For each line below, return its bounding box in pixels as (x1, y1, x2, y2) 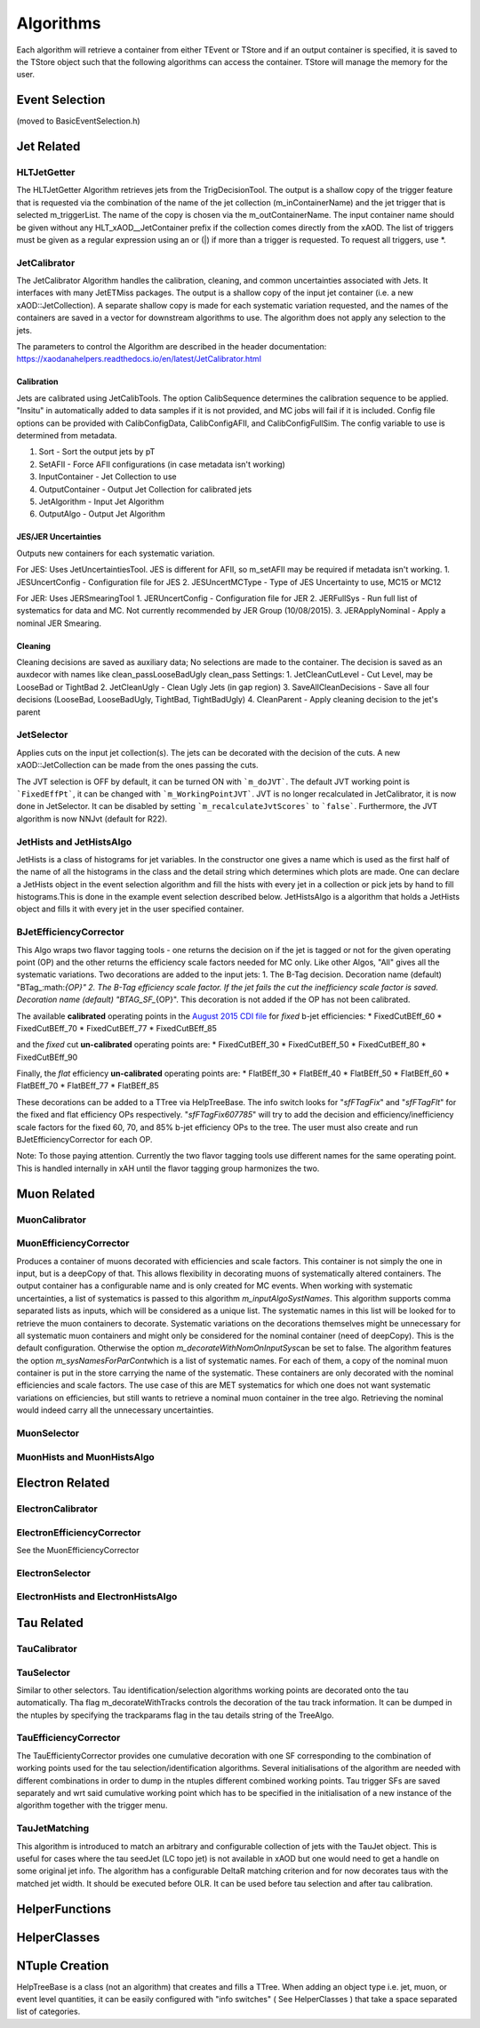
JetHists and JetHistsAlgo (16, 836, 132, 848)
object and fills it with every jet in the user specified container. (16, 903, 244, 915)
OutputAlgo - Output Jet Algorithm (38, 509, 165, 519)
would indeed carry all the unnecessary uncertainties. (16, 1405, 214, 1415)
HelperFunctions (16, 1901, 111, 1916)
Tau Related (16, 1615, 84, 1631)
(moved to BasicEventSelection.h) (16, 116, 141, 126)
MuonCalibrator (16, 1214, 86, 1226)
